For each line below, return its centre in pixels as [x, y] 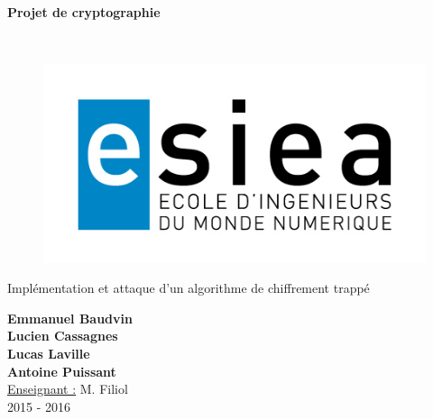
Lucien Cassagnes [63, 336]
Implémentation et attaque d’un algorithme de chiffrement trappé [189, 288]
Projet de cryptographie [84, 12]
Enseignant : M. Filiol [68, 389]
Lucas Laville [49, 353]
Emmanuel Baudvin [70, 318]
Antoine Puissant [62, 371]
